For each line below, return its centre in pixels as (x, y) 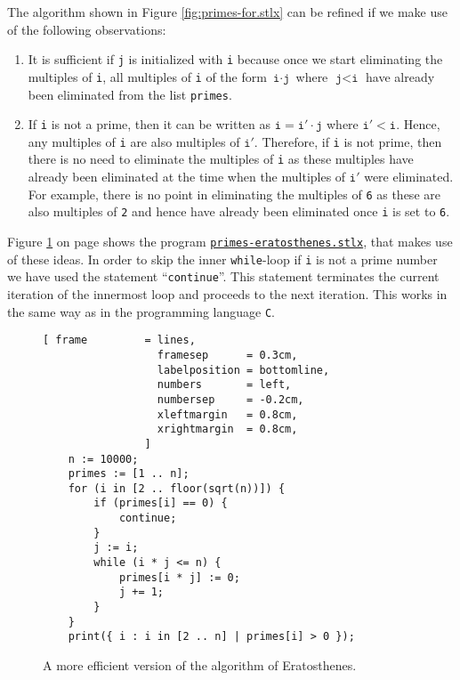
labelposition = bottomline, (243, 370)
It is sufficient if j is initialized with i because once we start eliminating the (235, 59)
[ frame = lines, (119, 340)
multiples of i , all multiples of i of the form (147, 76)
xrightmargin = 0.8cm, (227, 429)
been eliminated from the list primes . (130, 94)
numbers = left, (224, 385)
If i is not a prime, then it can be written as (149, 124)
